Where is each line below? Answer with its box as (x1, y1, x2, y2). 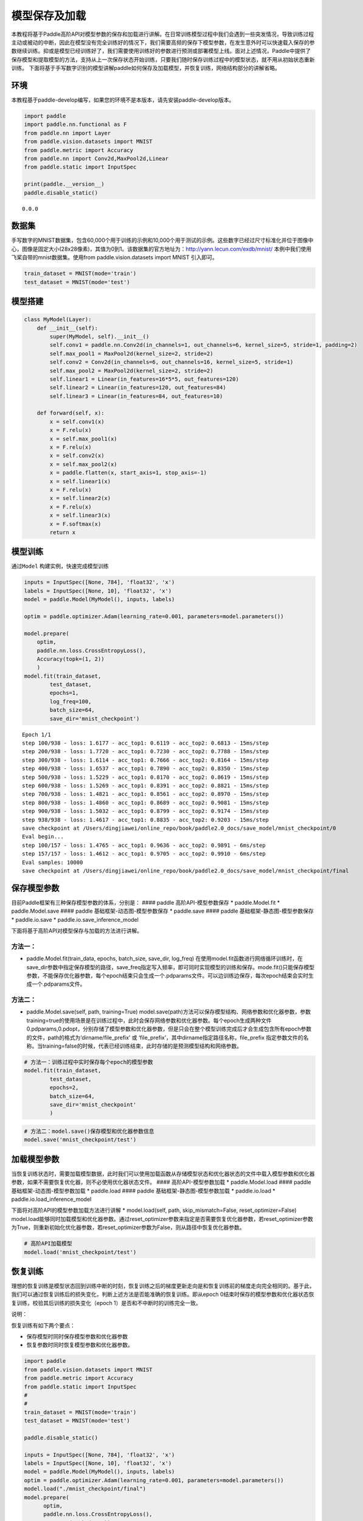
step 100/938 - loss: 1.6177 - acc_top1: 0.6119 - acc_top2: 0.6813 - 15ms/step (22, 740, 269, 747)
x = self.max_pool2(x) (49, 461, 118, 468)
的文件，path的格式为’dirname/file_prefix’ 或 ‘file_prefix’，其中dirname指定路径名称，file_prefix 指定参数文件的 (26, 1034, 303, 1041)
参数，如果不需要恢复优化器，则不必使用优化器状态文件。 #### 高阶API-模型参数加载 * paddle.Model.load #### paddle (11, 1178, 311, 1186)
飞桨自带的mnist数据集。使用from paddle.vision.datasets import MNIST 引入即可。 (11, 254, 218, 261)
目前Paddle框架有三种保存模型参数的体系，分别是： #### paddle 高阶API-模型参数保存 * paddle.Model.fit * (11, 899, 280, 906)
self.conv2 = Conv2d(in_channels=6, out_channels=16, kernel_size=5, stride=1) (49, 359, 294, 366)
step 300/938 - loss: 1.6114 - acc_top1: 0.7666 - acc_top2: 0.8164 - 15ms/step (22, 756, 269, 764)
